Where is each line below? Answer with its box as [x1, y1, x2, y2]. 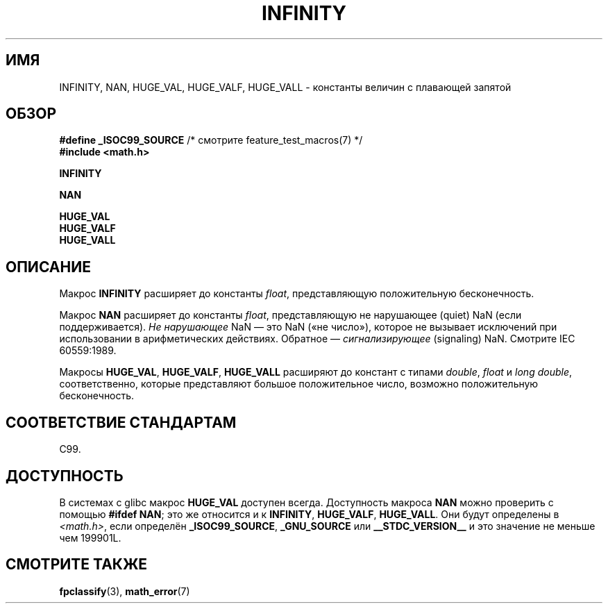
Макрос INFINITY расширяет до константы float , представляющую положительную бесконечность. [59, 287, 534, 300]
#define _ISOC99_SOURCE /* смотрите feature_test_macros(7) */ [59, 134, 363, 147]
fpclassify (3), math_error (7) [59, 585, 190, 597]
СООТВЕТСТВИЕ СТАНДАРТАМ [6, 413, 237, 431]
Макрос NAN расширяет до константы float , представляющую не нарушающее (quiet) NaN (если [59, 309, 522, 322]
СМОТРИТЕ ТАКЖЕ [6, 556, 148, 574]
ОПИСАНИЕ [6, 258, 91, 276]
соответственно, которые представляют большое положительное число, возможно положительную [59, 378, 539, 390]
